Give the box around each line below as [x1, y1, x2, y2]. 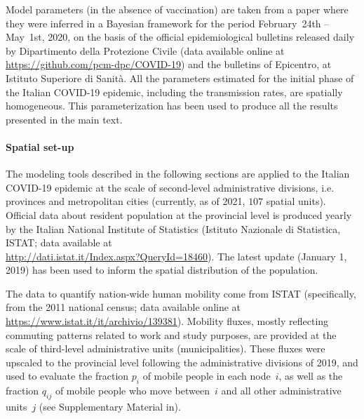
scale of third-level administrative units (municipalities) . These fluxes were [6, 341, 325, 356]
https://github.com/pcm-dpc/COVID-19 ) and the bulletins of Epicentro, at [6, 57, 332, 72]
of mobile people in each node [142, 368, 271, 383]
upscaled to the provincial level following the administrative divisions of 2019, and [6, 354, 358, 369]
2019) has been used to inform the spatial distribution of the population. [6, 262, 318, 277]
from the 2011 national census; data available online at [6, 300, 241, 314]
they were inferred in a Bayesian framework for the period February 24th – [6, 15, 330, 30]
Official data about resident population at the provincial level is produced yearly [6, 207, 352, 222]
